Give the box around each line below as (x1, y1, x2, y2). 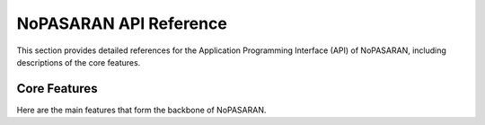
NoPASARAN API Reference (16, 13, 228, 33)
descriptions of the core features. (16, 57, 141, 67)
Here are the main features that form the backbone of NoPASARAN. (16, 104, 267, 115)
